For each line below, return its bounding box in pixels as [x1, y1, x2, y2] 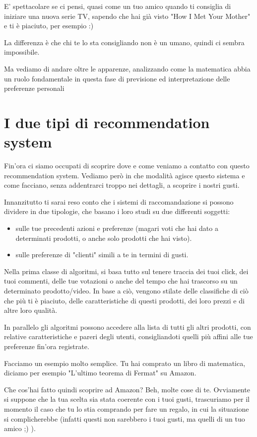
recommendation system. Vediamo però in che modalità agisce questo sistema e [4, 170, 245, 180]
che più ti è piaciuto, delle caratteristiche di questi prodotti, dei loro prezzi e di [4, 295, 245, 305]
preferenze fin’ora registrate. [4, 341, 89, 351]
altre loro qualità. [4, 305, 58, 315]
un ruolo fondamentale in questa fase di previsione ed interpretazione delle [4, 73, 230, 83]
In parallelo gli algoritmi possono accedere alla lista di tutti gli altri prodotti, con [4, 321, 251, 332]
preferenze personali [4, 83, 64, 93]
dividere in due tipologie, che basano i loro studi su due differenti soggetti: [4, 206, 230, 217]
